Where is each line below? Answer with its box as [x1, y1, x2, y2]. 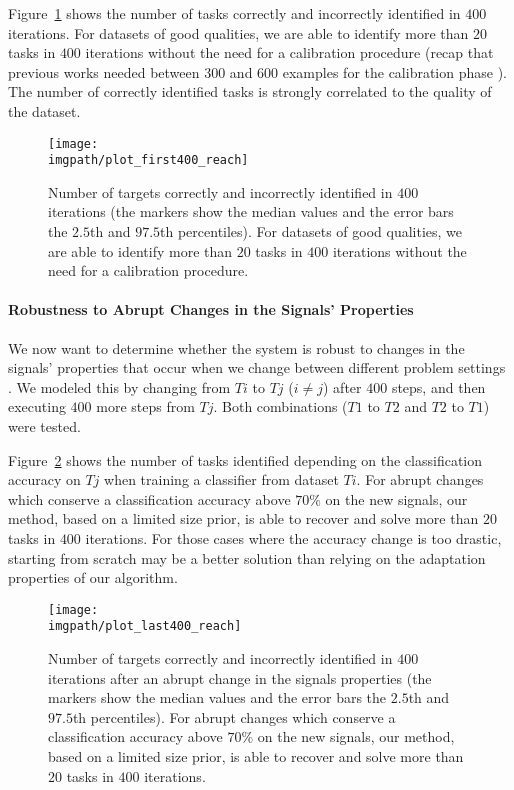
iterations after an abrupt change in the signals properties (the [48, 667, 432, 688]
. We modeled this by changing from [8, 376, 231, 397]
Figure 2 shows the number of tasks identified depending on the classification [8, 449, 483, 470]
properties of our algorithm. [8, 567, 178, 588]
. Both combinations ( [213, 396, 348, 417]
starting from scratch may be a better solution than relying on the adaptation [8, 547, 486, 568]
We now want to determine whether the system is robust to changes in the [8, 337, 465, 358]
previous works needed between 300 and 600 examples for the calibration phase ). [8, 61, 508, 82]
